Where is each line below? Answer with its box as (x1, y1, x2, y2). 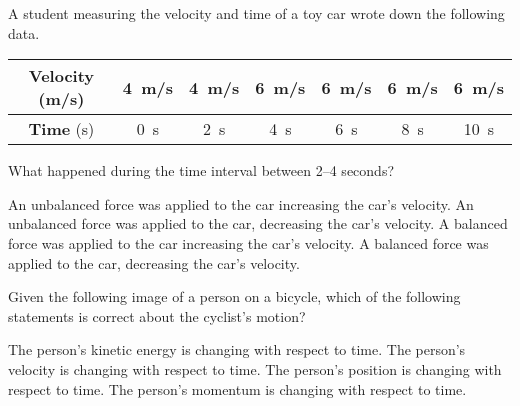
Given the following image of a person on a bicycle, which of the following (8, 286, 461, 307)
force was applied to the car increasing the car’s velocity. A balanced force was (8, 232, 489, 253)
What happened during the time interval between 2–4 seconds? (8, 160, 395, 181)
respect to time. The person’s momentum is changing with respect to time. (8, 378, 467, 399)
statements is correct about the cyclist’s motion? (8, 305, 306, 326)
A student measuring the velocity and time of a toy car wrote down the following (8, 3, 505, 23)
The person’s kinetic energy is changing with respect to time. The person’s (8, 339, 466, 360)
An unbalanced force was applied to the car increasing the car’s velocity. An (8, 193, 474, 214)
